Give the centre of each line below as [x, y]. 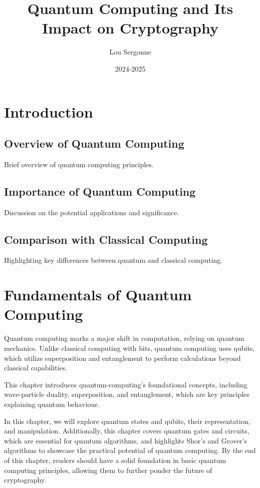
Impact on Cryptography [130, 28]
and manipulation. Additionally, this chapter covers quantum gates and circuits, [127, 431]
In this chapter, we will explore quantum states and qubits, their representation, [127, 421]
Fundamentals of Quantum [98, 295]
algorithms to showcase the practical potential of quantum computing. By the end [130, 450]
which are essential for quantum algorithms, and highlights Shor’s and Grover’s [125, 440]
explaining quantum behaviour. [52, 404]
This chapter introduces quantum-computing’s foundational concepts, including [126, 384]
